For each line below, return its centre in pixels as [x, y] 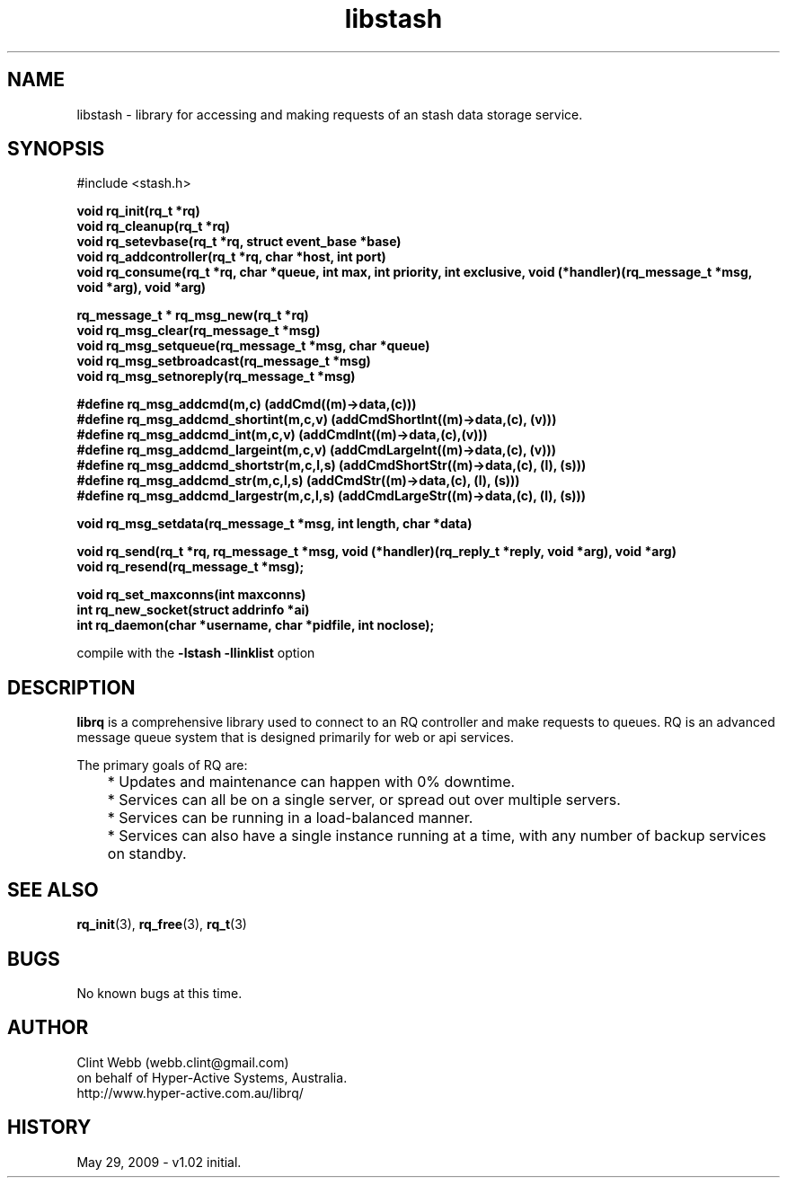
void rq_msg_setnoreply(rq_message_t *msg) [216, 376]
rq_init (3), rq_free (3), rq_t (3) [162, 924]
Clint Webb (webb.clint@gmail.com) [183, 1062]
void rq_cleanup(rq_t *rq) [153, 226]
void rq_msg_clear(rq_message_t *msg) [199, 331]
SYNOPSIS [56, 149]
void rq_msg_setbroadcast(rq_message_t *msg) [224, 361]
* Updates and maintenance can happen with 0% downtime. [311, 782]
